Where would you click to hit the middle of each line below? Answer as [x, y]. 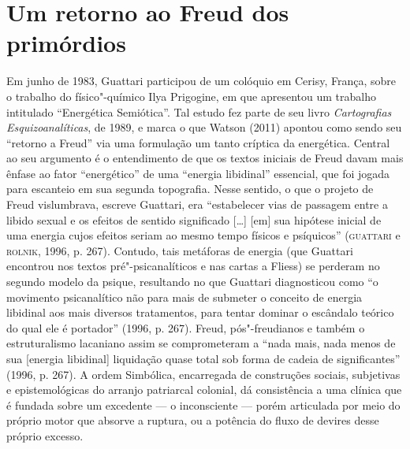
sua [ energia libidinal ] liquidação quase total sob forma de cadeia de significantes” [203, 358]
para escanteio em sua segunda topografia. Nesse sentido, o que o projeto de [190, 189]
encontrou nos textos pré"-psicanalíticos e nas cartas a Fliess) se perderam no [193, 266]
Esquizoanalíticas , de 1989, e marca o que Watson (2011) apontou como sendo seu [204, 127]
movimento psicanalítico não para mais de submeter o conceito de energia [184, 297]
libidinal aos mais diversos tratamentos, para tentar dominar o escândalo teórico [200, 312]
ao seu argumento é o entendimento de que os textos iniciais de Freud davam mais [205, 158]
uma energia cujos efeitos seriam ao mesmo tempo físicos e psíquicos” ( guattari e [203, 235]
